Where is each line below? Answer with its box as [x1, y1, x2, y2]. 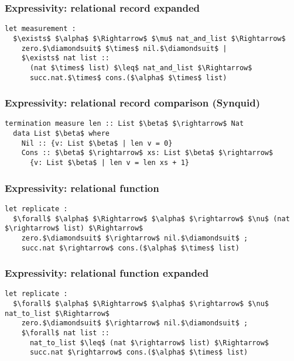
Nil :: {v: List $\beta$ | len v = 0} [21, 139, 173, 147]
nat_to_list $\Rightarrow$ [5, 309, 110, 318]
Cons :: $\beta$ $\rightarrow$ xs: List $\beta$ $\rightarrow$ [21, 149, 274, 157]
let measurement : [5, 25, 76, 33]
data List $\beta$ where [13, 129, 110, 138]
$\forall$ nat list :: [21, 329, 110, 337]
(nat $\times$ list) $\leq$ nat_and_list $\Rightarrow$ [29, 63, 252, 72]
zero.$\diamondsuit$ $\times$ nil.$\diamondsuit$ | [21, 44, 227, 53]
